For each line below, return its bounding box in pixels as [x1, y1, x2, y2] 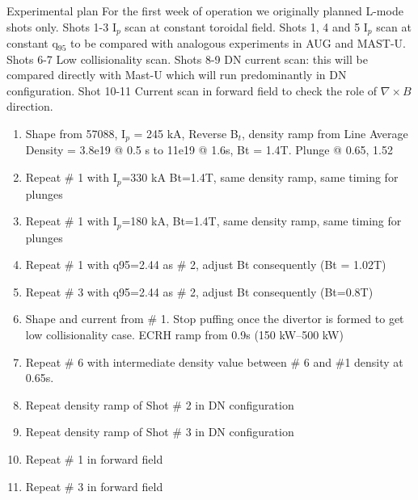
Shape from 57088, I [25, 125, 126, 142]
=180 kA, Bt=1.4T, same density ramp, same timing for [121, 212, 402, 229]
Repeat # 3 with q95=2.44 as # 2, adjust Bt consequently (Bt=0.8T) [25, 283, 374, 300]
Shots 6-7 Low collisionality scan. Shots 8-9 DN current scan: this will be [6, 50, 368, 67]
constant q [6, 35, 58, 52]
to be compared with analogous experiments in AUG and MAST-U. [70, 35, 406, 52]
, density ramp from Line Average [242, 125, 408, 142]
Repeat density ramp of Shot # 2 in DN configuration [25, 396, 294, 413]
